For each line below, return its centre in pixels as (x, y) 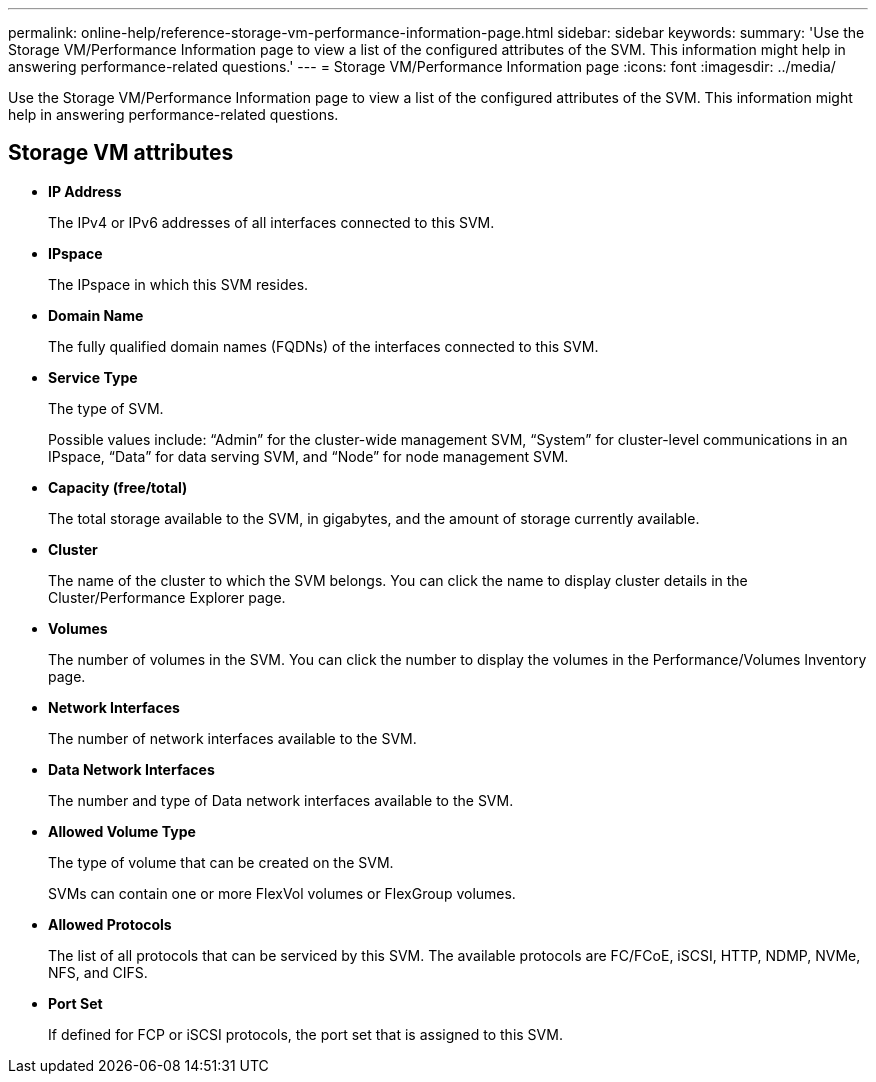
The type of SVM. (106, 408)
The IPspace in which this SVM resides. (178, 284)
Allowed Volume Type (122, 831)
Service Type (93, 377)
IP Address (85, 191)
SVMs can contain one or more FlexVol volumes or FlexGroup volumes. (282, 893)
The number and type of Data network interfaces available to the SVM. (281, 800)
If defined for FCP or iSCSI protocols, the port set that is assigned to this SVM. (305, 1034)
